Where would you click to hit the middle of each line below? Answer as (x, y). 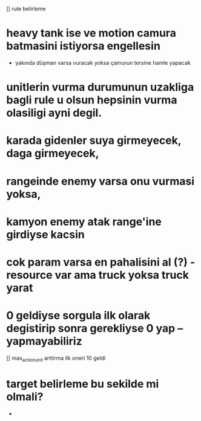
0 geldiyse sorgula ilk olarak (78, 315)
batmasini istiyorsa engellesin (83, 46)
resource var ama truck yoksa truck (98, 275)
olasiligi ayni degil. (54, 113)
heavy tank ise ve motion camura (91, 33)
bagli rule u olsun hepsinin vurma (92, 100)
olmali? (25, 397)
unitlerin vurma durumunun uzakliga (100, 87)
